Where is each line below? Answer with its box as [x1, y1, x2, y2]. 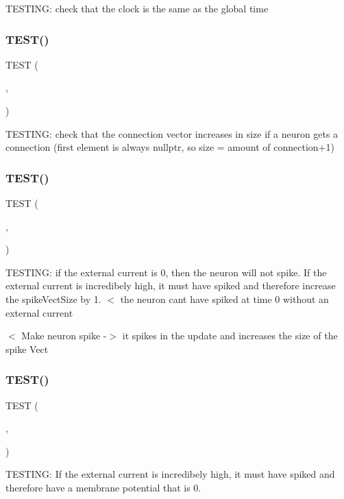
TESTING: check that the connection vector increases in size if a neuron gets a [5, 126, 339, 141]
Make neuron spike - [21, 328, 107, 343]
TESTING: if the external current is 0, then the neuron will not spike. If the [5, 265, 327, 279]
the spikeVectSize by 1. [5, 291, 101, 306]
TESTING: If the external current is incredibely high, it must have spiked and [5, 467, 335, 481]
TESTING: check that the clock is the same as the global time [5, 1, 269, 15]
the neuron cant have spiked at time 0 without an [120, 291, 329, 306]
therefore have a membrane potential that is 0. [5, 480, 201, 494]
